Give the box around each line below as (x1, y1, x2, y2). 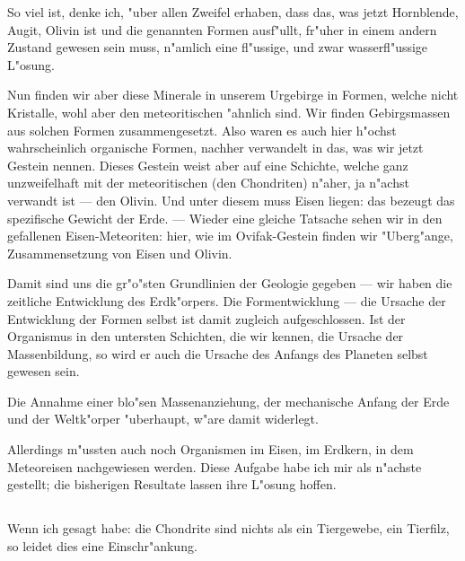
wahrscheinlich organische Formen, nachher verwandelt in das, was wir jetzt (7, 138, 424, 157)
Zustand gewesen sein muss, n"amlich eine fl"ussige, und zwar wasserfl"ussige (7, 38, 428, 57)
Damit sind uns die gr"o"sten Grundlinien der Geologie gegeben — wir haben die (7, 274, 452, 293)
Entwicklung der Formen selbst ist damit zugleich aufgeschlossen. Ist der (7, 309, 406, 328)
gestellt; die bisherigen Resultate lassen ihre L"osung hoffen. (7, 475, 337, 494)
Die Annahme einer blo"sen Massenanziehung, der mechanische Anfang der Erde (7, 391, 450, 410)
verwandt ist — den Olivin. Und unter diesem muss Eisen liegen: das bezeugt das (7, 190, 455, 209)
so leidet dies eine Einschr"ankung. (7, 536, 197, 555)
